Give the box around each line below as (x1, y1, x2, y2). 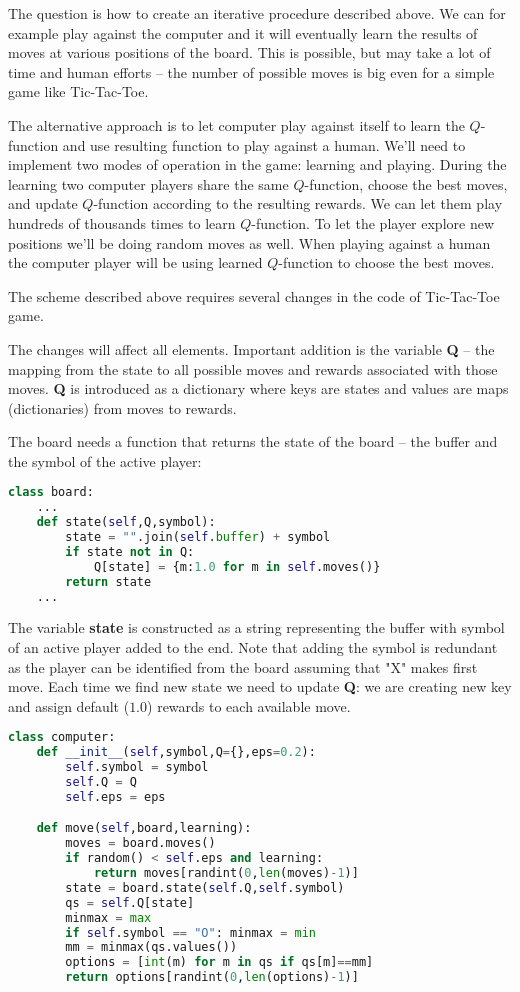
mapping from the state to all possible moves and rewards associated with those (8, 358, 498, 379)
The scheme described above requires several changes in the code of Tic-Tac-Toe (8, 285, 500, 306)
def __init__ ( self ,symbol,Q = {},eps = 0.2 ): (36, 745, 316, 760)
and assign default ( (8, 695, 130, 716)
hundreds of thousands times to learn (8, 212, 236, 233)
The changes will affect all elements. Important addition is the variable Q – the (8, 338, 495, 359)
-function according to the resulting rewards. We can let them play (93, 193, 503, 214)
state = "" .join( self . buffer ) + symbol (65, 530, 331, 545)
